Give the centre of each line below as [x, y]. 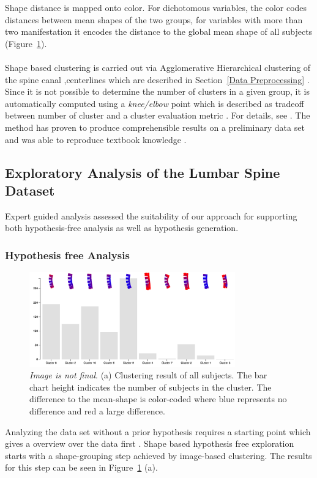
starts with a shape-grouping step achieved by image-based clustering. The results [158, 455]
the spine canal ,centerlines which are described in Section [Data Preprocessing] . [157, 79]
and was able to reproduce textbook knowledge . [96, 139]
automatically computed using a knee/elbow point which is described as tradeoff [155, 103]
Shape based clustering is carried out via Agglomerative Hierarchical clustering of [158, 67]
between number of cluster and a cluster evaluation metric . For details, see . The [158, 115]
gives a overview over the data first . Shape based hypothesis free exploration [150, 443]
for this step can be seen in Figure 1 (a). [81, 467]
